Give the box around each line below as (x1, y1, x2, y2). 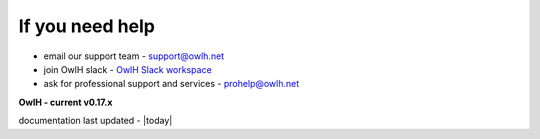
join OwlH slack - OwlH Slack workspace (43, 63, 212, 75)
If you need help (18, 15, 155, 37)
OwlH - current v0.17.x (18, 96, 113, 108)
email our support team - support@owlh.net (43, 50, 225, 62)
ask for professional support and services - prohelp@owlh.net (43, 78, 300, 90)
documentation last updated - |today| (18, 115, 173, 127)
